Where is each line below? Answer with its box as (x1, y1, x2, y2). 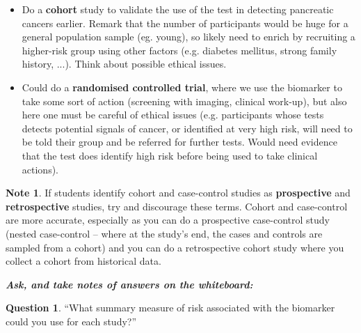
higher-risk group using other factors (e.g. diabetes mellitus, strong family (22, 42, 337, 57)
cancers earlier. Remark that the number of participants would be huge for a (22, 15, 348, 30)
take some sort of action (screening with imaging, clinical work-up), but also (22, 93, 347, 108)
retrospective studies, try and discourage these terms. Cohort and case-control (6, 199, 348, 213)
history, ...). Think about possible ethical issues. (22, 56, 227, 71)
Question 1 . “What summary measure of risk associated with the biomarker (6, 300, 335, 315)
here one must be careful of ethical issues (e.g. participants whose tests (22, 107, 324, 122)
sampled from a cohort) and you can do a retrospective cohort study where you (6, 240, 344, 254)
